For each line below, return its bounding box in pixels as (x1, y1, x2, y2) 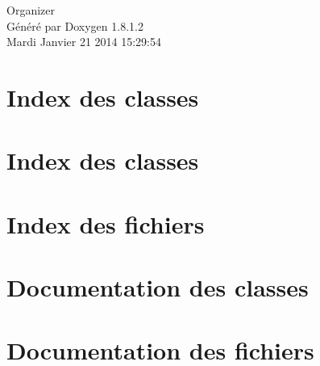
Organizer (6, 2, 55, 18)
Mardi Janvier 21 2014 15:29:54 (6, 33, 162, 50)
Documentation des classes (6, 271, 309, 304)
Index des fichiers (6, 207, 205, 240)
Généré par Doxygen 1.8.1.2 (6, 17, 143, 34)
